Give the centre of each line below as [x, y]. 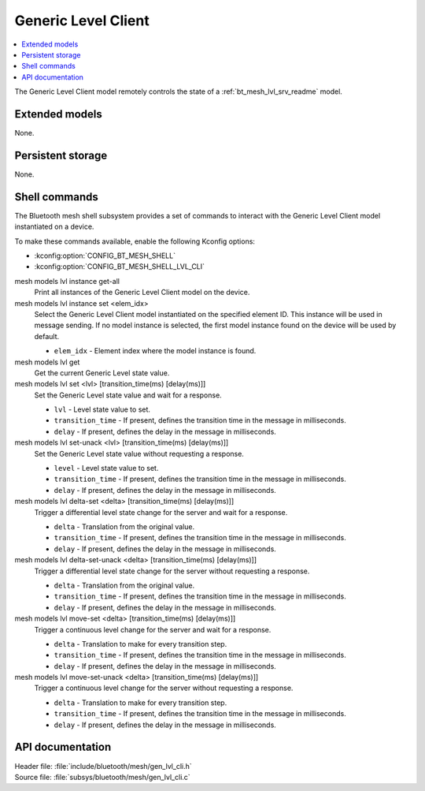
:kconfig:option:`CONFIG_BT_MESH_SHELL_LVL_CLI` [119, 267]
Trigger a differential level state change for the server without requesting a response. [172, 571]
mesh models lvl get [47, 362]
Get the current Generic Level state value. [102, 373]
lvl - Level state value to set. [102, 409]
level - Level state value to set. [106, 468]
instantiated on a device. [54, 227]
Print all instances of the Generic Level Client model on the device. [142, 293]
